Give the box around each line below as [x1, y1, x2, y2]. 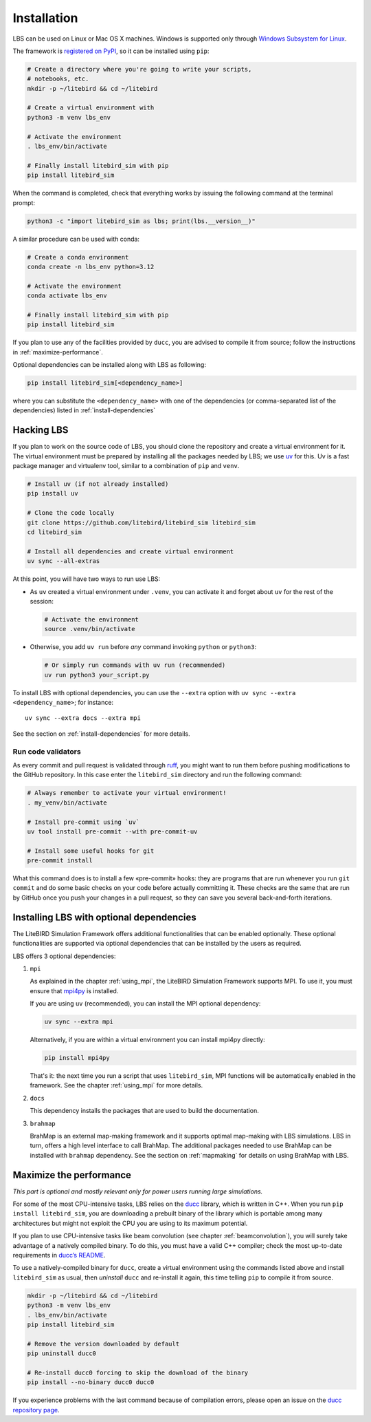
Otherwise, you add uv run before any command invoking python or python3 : [30, 643, 257, 651]
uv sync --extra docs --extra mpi [25, 714, 141, 722]
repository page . [12, 1405, 60, 1414]
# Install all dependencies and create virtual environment [27, 547, 234, 555]
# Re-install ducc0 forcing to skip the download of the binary [27, 1368, 249, 1377]
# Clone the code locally [27, 509, 115, 517]
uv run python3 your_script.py [44, 671, 150, 679]
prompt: [12, 198, 36, 206]
